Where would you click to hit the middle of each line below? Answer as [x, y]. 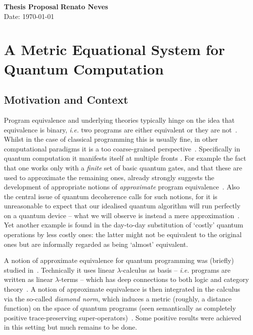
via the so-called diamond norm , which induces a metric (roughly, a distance [118, 298]
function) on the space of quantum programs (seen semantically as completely [120, 308]
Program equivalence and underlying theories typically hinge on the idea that [119, 120]
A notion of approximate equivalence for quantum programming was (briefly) [119, 260]
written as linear [28, 279]
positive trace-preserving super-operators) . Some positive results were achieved [123, 317]
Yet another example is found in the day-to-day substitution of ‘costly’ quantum [124, 225]
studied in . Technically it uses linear [59, 270]
